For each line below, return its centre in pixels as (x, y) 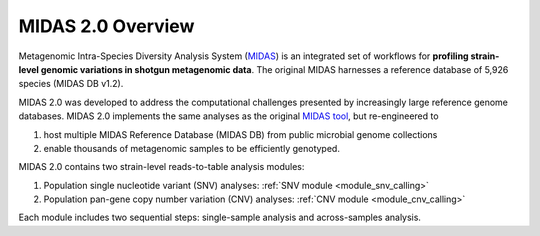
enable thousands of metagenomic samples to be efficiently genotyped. (191, 148)
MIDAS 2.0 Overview (106, 26)
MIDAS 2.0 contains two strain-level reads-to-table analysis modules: (161, 167)
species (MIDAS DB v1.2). (71, 84)
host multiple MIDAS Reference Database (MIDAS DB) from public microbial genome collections (240, 134)
